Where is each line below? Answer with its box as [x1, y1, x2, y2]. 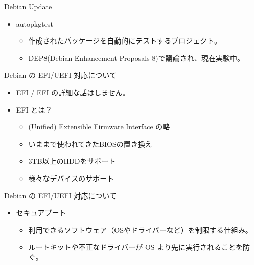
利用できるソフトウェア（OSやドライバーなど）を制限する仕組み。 [28, 224, 252, 235]
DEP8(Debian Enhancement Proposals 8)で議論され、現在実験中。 [28, 52, 244, 63]
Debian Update [4, 1, 52, 11]
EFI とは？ [16, 104, 53, 115]
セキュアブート [16, 207, 66, 218]
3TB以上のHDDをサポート [28, 156, 116, 166]
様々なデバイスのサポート [28, 172, 114, 183]
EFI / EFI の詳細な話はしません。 [16, 86, 130, 97]
